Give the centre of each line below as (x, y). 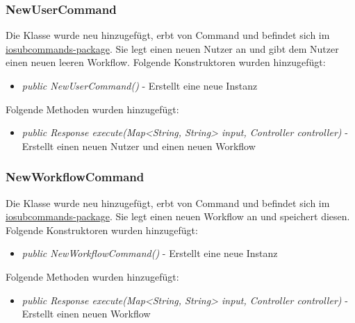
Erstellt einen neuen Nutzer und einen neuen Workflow (139, 146)
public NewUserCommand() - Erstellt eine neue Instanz (140, 85)
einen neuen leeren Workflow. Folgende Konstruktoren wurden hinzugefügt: (166, 62)
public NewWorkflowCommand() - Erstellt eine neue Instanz (150, 253)
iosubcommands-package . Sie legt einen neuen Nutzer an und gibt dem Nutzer (172, 48)
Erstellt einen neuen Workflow (86, 314)
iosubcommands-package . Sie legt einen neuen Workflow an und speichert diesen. (178, 216)
